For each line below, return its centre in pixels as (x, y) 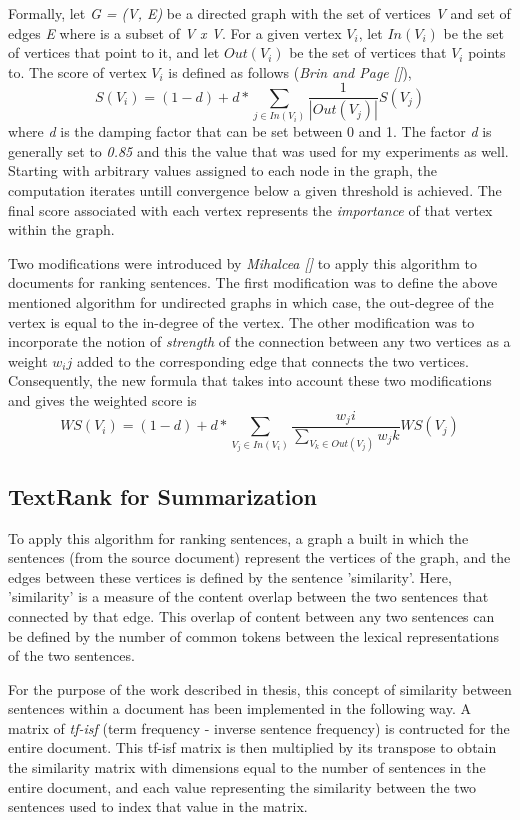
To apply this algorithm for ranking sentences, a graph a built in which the (238, 537)
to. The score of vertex (77, 71)
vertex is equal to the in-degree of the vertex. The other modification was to (241, 321)
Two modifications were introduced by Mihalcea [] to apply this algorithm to (242, 262)
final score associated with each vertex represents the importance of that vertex (250, 209)
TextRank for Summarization (163, 495)
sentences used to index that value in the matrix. (158, 806)
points (487, 52)
